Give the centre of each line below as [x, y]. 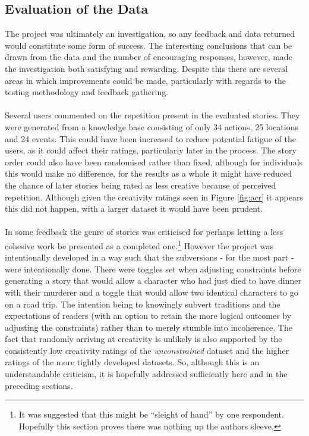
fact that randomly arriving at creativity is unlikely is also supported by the [144, 339]
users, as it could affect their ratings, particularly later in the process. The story [151, 150]
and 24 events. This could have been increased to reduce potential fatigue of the [150, 138]
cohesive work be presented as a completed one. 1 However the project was [139, 244]
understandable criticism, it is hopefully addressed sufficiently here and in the [146, 374]
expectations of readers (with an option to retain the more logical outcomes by [148, 316]
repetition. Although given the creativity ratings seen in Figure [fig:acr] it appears [154, 197]
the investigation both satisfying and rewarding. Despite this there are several [146, 68]
